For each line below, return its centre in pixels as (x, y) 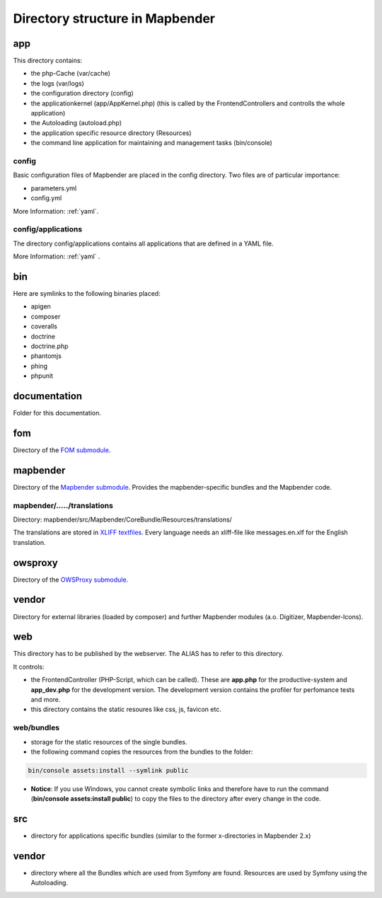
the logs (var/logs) (58, 83)
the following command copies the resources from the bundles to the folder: (142, 752)
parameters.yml (54, 188)
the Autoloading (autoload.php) (76, 123)
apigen (41, 306)
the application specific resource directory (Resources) (111, 133)
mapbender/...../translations (63, 505)
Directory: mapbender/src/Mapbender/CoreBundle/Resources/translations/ (123, 519)
